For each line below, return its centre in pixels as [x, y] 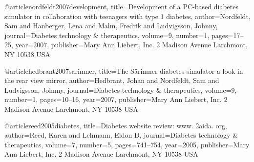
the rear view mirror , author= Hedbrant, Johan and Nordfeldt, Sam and [112, 80]
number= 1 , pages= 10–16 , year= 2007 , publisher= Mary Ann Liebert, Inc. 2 [116, 99]
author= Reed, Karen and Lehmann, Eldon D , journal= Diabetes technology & [121, 135]
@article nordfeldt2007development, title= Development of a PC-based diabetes [121, 6]
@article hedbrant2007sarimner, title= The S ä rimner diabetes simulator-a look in [124, 71]
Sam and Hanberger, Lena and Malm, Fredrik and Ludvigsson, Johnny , [111, 26]
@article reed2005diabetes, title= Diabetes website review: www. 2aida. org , [116, 125]
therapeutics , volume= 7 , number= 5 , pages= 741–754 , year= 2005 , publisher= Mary [127, 144]
